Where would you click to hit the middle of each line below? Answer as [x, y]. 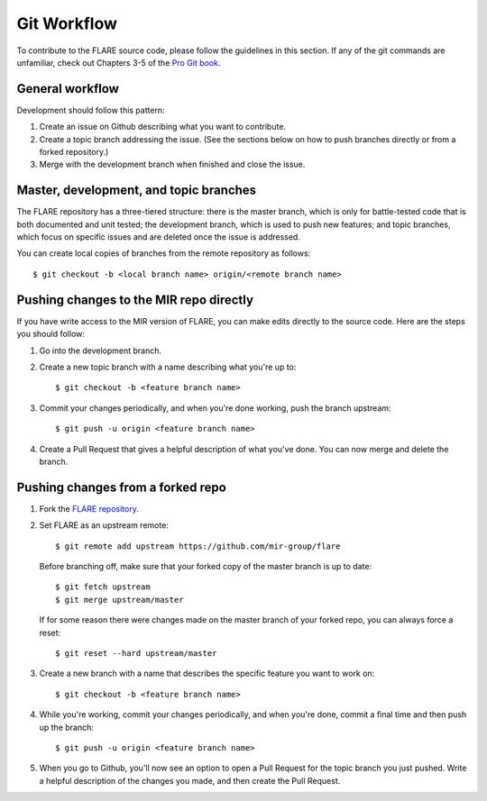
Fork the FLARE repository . [89, 508]
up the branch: [67, 727]
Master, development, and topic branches [137, 191]
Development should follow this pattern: [91, 110]
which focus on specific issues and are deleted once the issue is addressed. [159, 237]
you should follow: [51, 334]
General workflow [68, 89]
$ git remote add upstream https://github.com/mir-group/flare [198, 546]
